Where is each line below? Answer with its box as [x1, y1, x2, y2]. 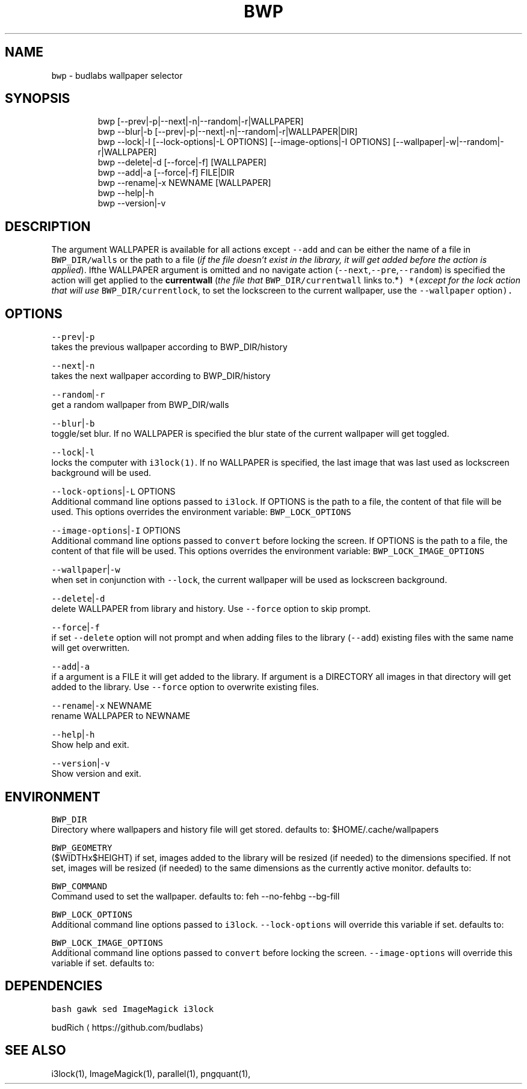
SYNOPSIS [5, 91, 70, 106]
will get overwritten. [51, 643, 130, 653]
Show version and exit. [51, 768, 141, 779]
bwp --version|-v [97, 198, 166, 209]
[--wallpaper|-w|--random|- [392, 137, 504, 147]
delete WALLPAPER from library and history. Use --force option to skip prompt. [51, 603, 371, 614]
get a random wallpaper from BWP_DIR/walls [51, 400, 229, 410]
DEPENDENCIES [5, 978, 103, 994]
